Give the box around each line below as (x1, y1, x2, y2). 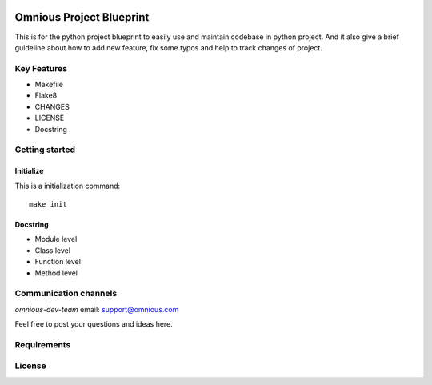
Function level (34, 257, 82, 267)
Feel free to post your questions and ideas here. (14, 319, 174, 329)
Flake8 (34, 90, 58, 100)
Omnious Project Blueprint (14, 10, 150, 24)
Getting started (14, 144, 76, 155)
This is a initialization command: (14, 181, 121, 190)
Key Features (14, 62, 68, 74)
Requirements (14, 339, 71, 350)
